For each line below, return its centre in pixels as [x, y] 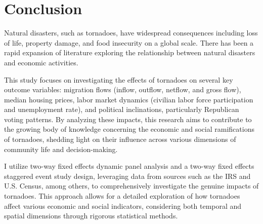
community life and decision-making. [61, 149]
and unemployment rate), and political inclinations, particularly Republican [122, 109]
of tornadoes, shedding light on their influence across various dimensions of [120, 139]
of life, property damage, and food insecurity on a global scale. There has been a [129, 42]
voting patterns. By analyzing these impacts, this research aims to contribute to [128, 119]
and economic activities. [41, 62]
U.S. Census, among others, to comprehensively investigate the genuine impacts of [131, 186]
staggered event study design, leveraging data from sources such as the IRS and [127, 176]
